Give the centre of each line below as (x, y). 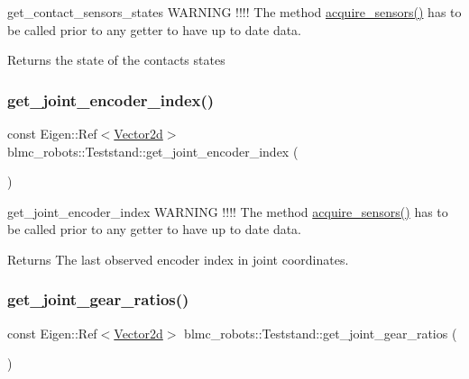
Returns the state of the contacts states (116, 60)
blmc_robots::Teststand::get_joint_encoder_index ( (153, 151)
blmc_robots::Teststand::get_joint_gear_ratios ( (321, 333)
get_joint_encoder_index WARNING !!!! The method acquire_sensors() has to (228, 211)
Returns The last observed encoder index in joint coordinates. (178, 259)
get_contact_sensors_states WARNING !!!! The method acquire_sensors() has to (234, 12)
